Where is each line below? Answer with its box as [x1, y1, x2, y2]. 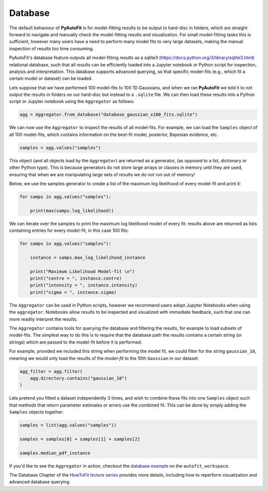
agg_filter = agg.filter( [19, 368, 83, 374]
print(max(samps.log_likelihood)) [30, 208, 114, 213]
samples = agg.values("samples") [19, 144, 101, 150]
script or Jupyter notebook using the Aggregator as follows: [9, 98, 134, 104]
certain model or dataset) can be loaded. [9, 75, 93, 81]
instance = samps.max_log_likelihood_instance [30, 255, 146, 260]
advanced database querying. [9, 479, 70, 485]
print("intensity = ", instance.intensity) [30, 282, 137, 288]
